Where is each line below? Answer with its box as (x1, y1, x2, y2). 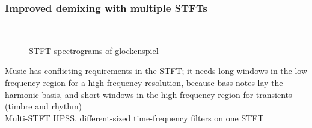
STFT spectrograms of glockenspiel (29, 44, 159, 56)
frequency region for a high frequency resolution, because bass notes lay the (5, 76, 283, 88)
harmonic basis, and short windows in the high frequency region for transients (5, 88, 292, 100)
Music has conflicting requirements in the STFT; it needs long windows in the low (5, 64, 308, 77)
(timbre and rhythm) (5, 100, 82, 112)
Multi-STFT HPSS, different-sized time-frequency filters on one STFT (5, 111, 264, 124)
